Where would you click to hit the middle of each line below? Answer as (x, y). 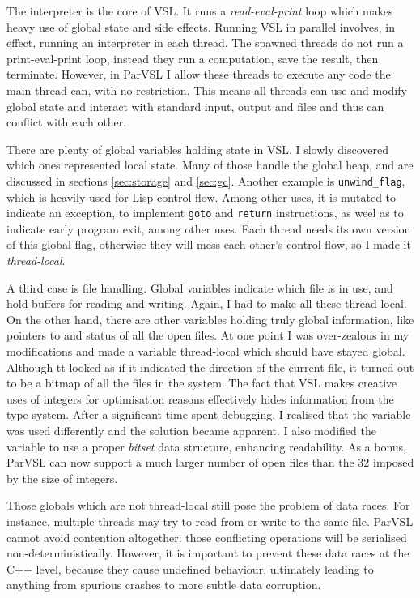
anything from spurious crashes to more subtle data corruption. (164, 585)
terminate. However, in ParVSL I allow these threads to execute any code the (199, 74)
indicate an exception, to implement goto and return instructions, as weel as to (205, 213)
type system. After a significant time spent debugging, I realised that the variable (209, 414)
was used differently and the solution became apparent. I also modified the (191, 430)
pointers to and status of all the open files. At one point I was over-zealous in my (208, 335)
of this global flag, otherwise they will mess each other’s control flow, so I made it (209, 244)
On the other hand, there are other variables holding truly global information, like (210, 319)
